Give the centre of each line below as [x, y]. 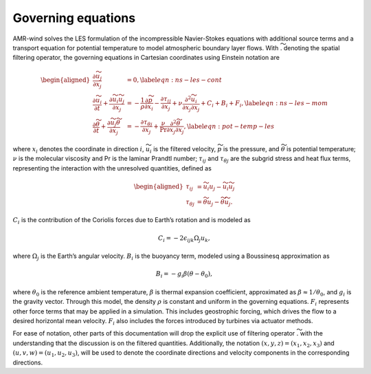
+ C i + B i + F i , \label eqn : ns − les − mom [264, 104]
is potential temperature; [321, 148]
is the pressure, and [251, 148]
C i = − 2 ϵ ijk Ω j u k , [184, 239]
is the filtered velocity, [185, 148]
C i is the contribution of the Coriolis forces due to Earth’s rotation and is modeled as [132, 221]
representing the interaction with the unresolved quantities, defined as [112, 168]
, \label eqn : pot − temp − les [229, 126]
